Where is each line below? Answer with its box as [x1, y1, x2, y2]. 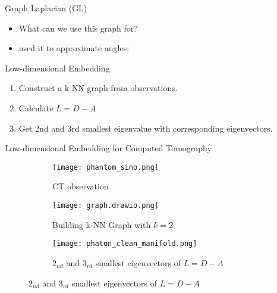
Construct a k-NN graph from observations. [18, 82, 178, 94]
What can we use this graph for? [18, 21, 138, 34]
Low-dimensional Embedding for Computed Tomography [5, 142, 212, 154]
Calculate [18, 101, 53, 114]
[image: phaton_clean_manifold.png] [52, 239, 197, 248]
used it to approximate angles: [18, 42, 130, 54]
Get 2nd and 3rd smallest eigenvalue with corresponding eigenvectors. [18, 121, 273, 134]
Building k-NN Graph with [52, 218, 151, 230]
